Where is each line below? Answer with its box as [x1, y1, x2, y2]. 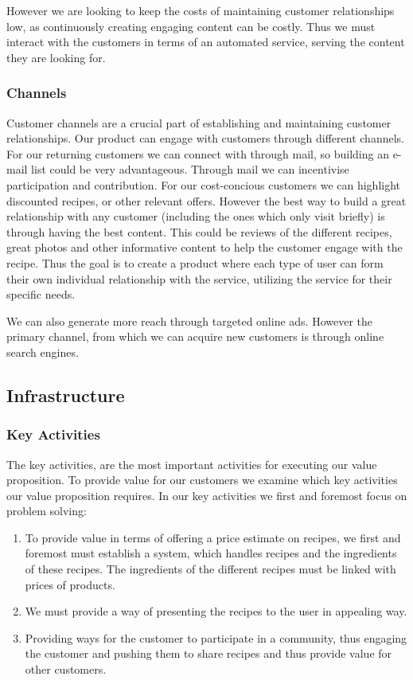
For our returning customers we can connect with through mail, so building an [6, 145, 389, 162]
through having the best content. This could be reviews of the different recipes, [6, 223, 392, 240]
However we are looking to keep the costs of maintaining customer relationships [6, 2, 395, 18]
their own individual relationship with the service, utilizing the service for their [6, 270, 392, 287]
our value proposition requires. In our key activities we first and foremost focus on [6, 487, 407, 503]
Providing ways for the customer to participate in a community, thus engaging [25, 629, 407, 646]
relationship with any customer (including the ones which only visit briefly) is [6, 208, 385, 225]
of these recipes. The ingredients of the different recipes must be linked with [25, 561, 396, 577]
